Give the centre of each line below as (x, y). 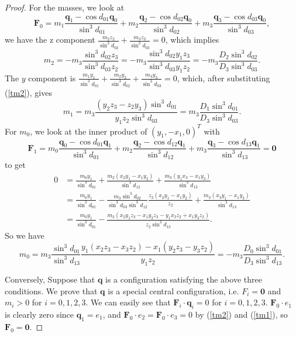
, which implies (192, 39)
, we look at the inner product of (89, 131)
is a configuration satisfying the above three (184, 279)
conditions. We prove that (51, 290)
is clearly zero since (39, 314)
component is (52, 78)
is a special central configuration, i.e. (173, 290)
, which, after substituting (223, 78)
